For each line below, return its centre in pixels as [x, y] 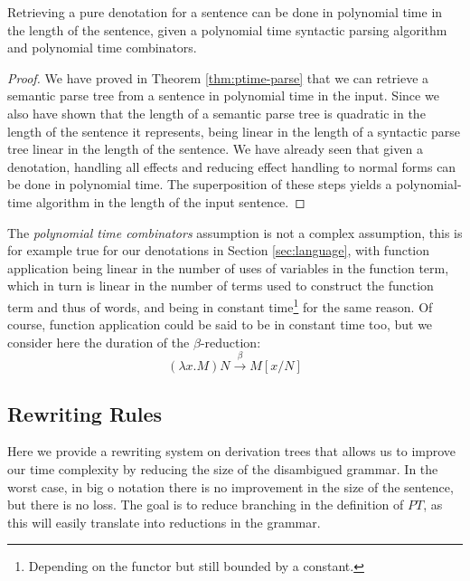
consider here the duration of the [99, 342]
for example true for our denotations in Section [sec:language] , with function [219, 250]
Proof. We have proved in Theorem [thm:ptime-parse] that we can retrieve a [218, 77]
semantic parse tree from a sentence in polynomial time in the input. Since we [223, 95]
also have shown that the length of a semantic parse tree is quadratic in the [216, 113]
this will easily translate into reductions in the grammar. [164, 522]
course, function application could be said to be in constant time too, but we [220, 324]
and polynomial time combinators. [102, 48]
